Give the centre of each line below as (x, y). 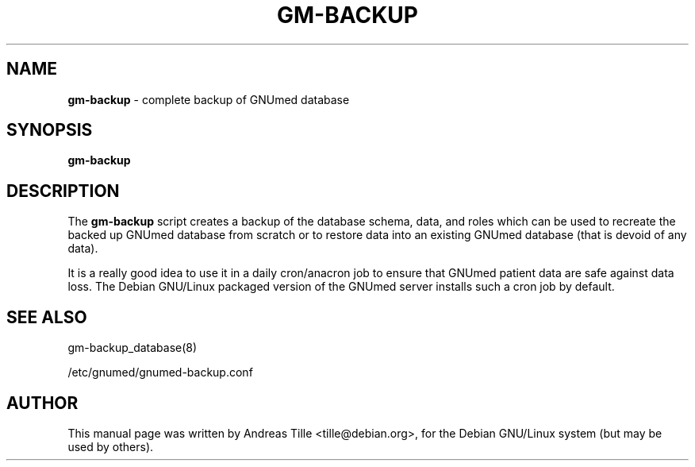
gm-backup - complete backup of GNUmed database (209, 99)
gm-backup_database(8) (132, 348)
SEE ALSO (47, 317)
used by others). (111, 446)
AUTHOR (42, 403)
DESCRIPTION (63, 191)
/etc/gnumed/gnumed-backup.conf (160, 372)
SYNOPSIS (50, 130)
